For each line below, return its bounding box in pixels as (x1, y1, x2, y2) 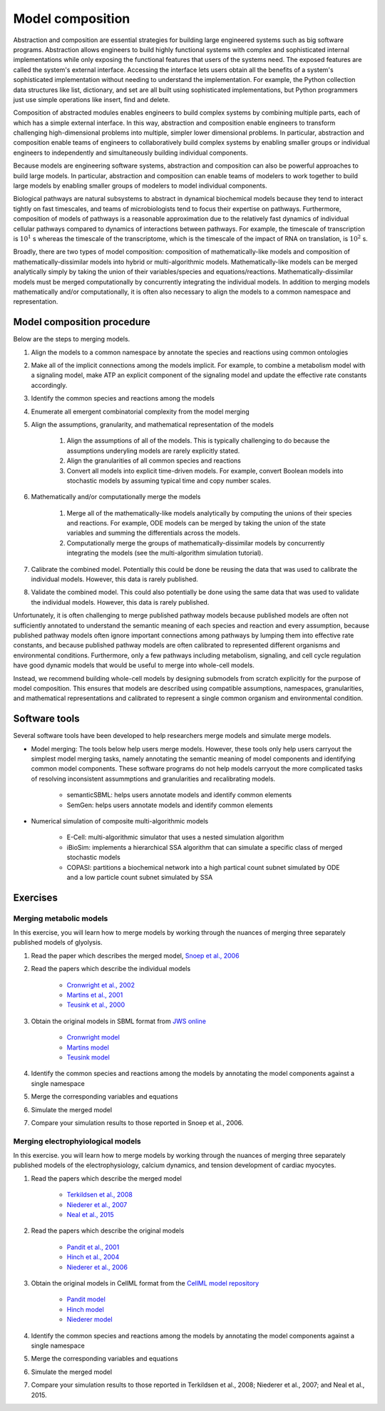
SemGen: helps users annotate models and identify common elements (66, 801, 274, 809)
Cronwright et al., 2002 (66, 980, 135, 989)
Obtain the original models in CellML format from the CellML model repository (31, 1278, 260, 1287)
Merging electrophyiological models (13, 1136, 142, 1146)
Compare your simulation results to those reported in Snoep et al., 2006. (31, 1118, 244, 1127)
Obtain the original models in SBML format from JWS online (31, 1017, 207, 1025)
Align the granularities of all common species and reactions (66, 456, 242, 465)
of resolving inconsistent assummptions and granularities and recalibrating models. (31, 774, 276, 783)
